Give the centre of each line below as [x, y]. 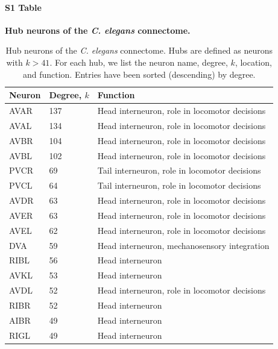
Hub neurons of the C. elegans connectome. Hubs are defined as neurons [139, 50]
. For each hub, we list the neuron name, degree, [139, 62]
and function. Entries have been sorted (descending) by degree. [139, 74]
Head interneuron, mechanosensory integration [183, 245]
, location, [253, 62]
